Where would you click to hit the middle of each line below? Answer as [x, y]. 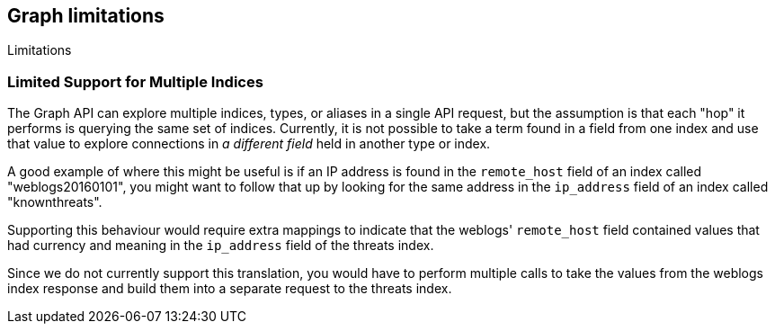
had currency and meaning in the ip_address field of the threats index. [221, 246]
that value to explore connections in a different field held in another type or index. [249, 144]
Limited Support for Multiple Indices [135, 81]
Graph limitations [86, 16]
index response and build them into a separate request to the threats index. [230, 289]
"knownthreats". [55, 202]
